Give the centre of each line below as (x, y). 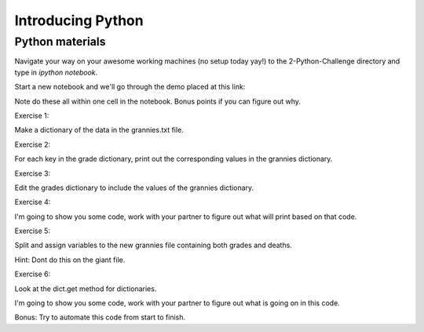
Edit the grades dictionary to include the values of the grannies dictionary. (134, 188)
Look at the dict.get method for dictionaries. (86, 288)
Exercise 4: (33, 202)
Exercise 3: (33, 173)
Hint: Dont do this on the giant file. (70, 260)
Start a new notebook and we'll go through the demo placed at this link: (130, 87)
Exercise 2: (33, 144)
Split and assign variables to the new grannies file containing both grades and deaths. (153, 245)
